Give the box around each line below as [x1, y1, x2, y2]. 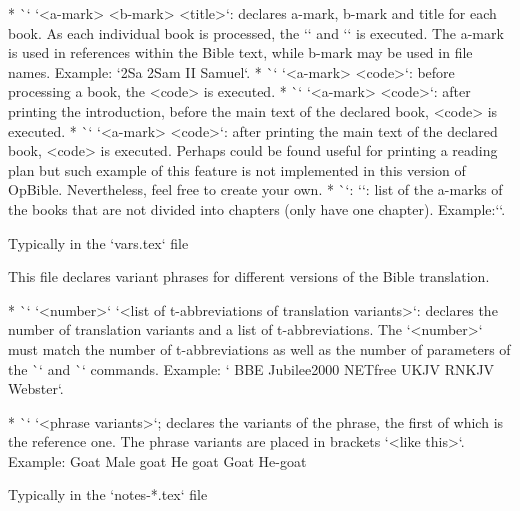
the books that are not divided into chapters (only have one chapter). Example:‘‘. [8, 198, 506, 219]
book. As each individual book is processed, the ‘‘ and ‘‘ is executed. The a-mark [8, 22, 504, 43]
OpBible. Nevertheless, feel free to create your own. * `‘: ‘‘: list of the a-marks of [8, 179, 503, 200]
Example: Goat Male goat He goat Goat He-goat [8, 450, 307, 471]
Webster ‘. [8, 378, 64, 399]
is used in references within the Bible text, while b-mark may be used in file [8, 42, 473, 63]
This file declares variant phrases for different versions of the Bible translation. [8, 266, 490, 287]
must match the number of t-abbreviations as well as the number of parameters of [8, 338, 511, 359]
